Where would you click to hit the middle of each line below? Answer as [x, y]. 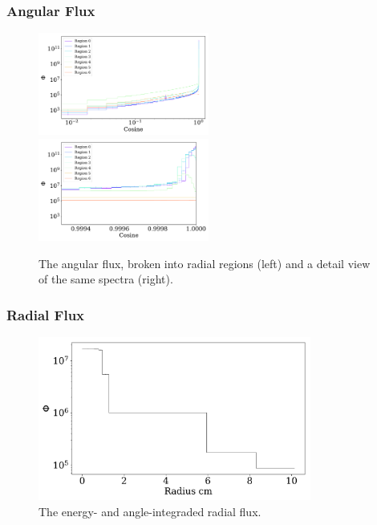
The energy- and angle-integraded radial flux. [150, 511]
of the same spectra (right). [106, 279]
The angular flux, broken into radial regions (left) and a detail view [205, 263]
